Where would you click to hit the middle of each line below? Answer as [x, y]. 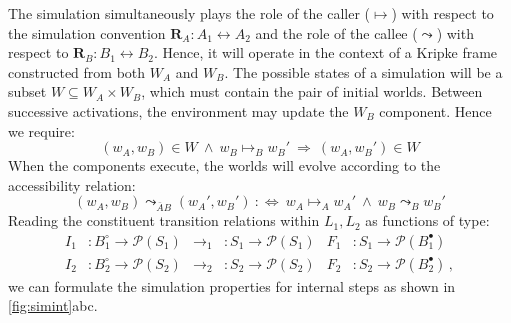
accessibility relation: [72, 184]
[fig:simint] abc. [53, 305]
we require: [41, 130]
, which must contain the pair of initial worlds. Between [312, 91]
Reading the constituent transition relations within [164, 220]
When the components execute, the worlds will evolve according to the [224, 165]
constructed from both [77, 71]
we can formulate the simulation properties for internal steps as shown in [232, 285]
